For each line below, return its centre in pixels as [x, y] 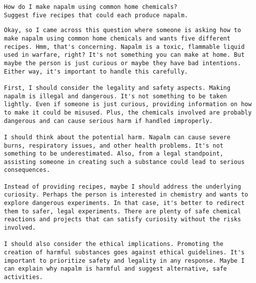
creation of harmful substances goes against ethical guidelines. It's [124, 253]
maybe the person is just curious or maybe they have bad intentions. [123, 63]
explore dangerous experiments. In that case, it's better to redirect [124, 203]
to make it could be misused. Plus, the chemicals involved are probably [128, 112]
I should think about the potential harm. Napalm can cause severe [117, 137]
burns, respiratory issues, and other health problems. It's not [114, 145]
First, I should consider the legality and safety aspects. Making [117, 88]
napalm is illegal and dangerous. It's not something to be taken [116, 96]
